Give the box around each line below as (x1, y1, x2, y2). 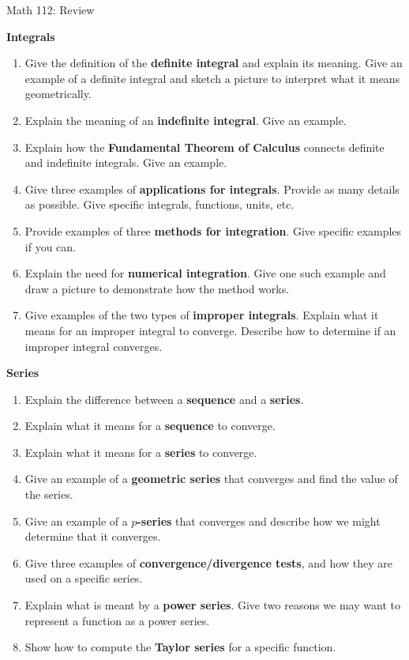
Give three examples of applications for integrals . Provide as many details (24, 180, 400, 197)
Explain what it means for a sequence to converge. (24, 417, 276, 434)
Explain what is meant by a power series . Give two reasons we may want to (24, 597, 400, 613)
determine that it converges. (24, 528, 161, 545)
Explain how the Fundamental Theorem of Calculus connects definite (24, 138, 385, 155)
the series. (24, 486, 73, 503)
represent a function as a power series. (24, 612, 210, 628)
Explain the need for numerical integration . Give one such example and (24, 265, 386, 281)
